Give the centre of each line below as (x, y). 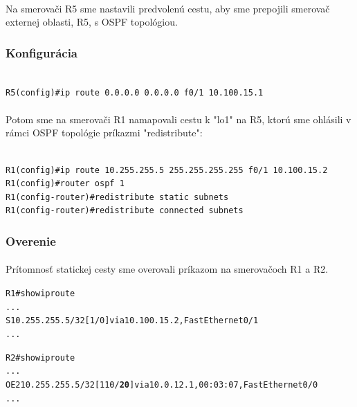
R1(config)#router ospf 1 (65, 184)
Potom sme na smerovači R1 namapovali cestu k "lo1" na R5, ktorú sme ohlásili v (178, 119)
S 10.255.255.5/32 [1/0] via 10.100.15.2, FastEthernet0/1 (132, 321)
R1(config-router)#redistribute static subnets (117, 197)
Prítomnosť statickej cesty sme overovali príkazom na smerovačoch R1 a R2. (167, 269)
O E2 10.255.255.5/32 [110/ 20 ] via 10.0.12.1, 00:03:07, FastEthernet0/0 (162, 385)
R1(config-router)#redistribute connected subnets (125, 211)
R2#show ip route (40, 358)
